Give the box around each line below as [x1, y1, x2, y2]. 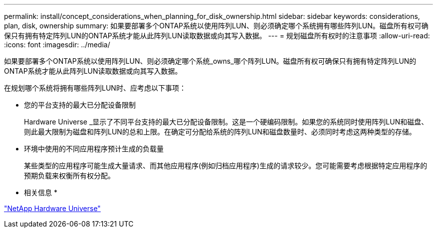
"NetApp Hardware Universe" [4, 204, 101, 213]
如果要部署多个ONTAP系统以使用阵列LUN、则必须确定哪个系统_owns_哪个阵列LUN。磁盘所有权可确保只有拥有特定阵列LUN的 [4, 57, 417, 65]
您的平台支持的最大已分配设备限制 [24, 101, 136, 109]
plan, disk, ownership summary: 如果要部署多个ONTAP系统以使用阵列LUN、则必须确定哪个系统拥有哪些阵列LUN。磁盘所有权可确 [4, 21, 429, 30]
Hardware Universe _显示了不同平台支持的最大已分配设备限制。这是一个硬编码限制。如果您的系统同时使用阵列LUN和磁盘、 [24, 117, 429, 126]
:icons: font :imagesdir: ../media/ [4, 40, 110, 49]
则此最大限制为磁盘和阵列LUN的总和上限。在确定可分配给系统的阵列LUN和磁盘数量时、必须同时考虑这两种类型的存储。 [24, 127, 416, 136]
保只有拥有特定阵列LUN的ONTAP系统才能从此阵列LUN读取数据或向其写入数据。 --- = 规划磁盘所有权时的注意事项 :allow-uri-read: [4, 31, 430, 40]
